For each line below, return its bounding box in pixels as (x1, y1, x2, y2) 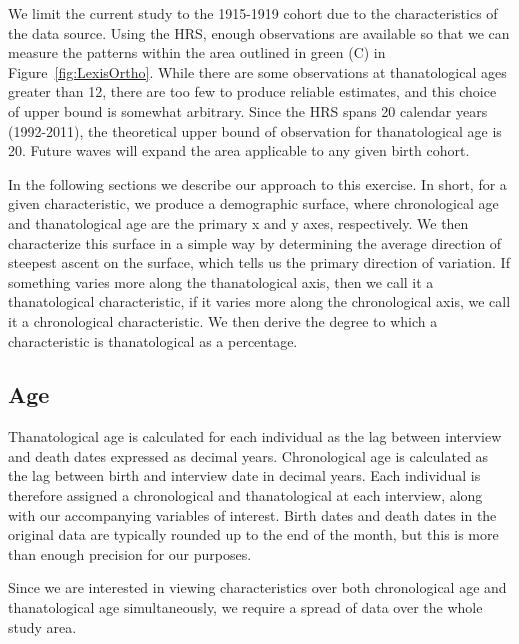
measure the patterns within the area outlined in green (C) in (8, 42, 386, 63)
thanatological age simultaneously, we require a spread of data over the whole (8, 597, 483, 618)
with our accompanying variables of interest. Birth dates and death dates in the (8, 504, 497, 525)
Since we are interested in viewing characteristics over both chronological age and (8, 577, 507, 598)
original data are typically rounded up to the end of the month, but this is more (8, 524, 499, 545)
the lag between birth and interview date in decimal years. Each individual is (8, 465, 481, 486)
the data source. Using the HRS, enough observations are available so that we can (8, 22, 510, 43)
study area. (8, 616, 77, 637)
